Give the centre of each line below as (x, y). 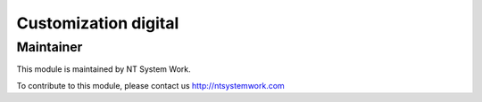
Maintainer (50, 47)
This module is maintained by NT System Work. (104, 69)
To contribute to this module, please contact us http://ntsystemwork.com (150, 85)
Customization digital (98, 23)
